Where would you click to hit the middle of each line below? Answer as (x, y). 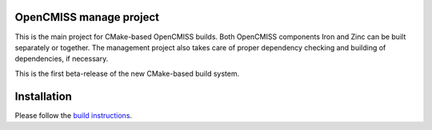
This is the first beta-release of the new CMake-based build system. (127, 73)
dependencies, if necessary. (62, 59)
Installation (43, 96)
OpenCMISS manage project (87, 17)
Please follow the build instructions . (73, 115)
